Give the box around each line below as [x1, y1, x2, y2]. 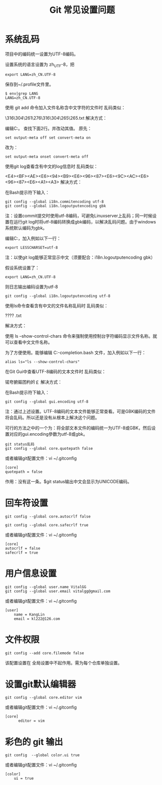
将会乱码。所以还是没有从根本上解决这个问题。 [5, 415, 99, 420]
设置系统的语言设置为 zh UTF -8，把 [5, 61, 75, 69]
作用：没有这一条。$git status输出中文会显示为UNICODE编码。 [5, 478, 132, 484]
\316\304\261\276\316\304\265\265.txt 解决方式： [5, 115, 108, 121]
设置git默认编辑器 [5, 679, 76, 690]
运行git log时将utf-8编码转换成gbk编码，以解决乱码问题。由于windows [13, 219, 156, 224]
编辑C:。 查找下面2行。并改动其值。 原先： [5, 125, 92, 131]
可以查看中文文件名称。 [5, 339, 52, 345]
